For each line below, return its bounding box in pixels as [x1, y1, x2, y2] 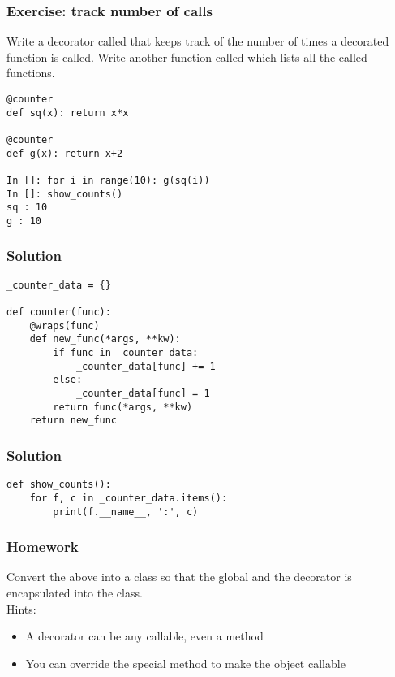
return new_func [29, 414, 118, 427]
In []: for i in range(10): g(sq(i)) [6, 174, 210, 186]
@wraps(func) [29, 319, 100, 332]
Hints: [6, 600, 36, 617]
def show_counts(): [6, 479, 111, 491]
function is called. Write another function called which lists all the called [6, 48, 367, 65]
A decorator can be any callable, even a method [25, 627, 264, 644]
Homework [6, 536, 79, 557]
